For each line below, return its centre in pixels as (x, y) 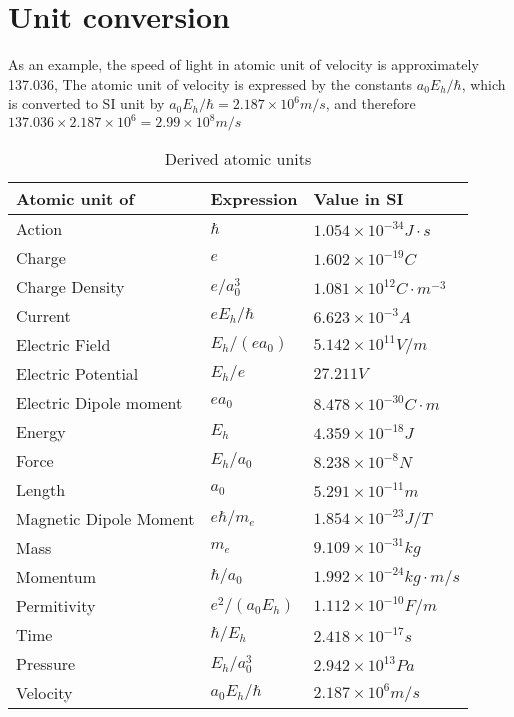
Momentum (56, 577)
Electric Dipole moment (99, 403)
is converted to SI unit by (86, 103)
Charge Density (70, 287)
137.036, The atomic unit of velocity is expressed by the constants (210, 83)
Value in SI (358, 199)
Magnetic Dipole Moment (105, 519)
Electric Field (63, 345)
